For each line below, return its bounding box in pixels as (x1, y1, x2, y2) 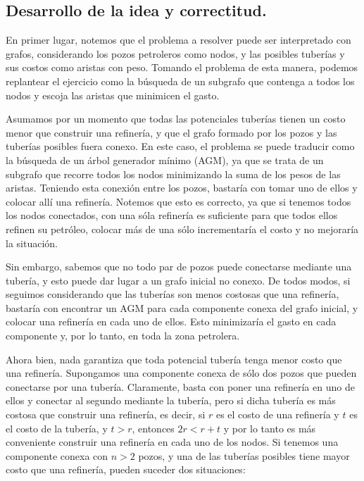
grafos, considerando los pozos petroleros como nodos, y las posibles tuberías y (6, 46, 345, 61)
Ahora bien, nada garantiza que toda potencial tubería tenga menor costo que (6, 351, 342, 366)
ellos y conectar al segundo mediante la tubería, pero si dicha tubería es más (6, 393, 336, 408)
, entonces (132, 420, 175, 435)
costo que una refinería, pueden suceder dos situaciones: (6, 462, 246, 477)
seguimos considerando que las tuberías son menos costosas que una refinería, (6, 287, 339, 301)
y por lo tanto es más (223, 420, 316, 435)
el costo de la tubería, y (6, 420, 108, 435)
